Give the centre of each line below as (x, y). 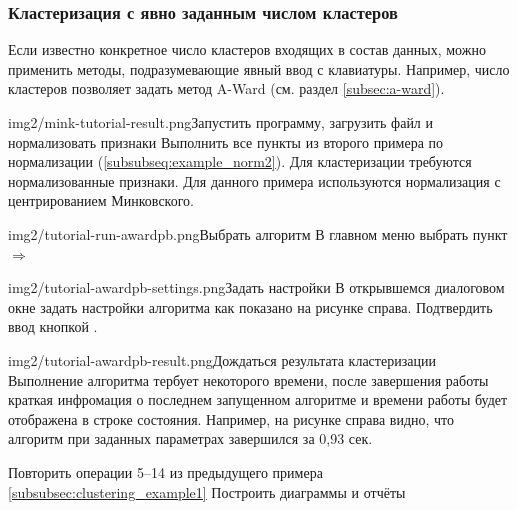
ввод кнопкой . (53, 326)
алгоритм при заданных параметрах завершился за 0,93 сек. (190, 438)
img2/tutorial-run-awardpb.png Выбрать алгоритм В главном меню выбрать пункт (258, 233)
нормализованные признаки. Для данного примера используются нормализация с (254, 180)
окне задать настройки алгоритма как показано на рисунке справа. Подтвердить (250, 306)
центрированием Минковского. (101, 200)
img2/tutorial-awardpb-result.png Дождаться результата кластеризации (222, 359)
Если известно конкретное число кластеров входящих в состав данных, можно (247, 49)
